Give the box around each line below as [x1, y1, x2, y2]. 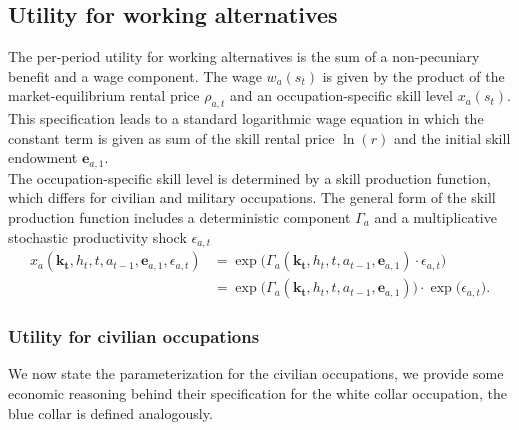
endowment [8, 147, 78, 168]
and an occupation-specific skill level [229, 85, 453, 106]
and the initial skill [393, 127, 511, 148]
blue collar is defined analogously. [8, 402, 213, 423]
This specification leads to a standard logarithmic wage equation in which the [8, 108, 484, 129]
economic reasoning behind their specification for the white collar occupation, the [8, 382, 507, 403]
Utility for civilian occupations [8, 324, 260, 349]
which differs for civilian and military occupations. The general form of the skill [8, 187, 496, 208]
